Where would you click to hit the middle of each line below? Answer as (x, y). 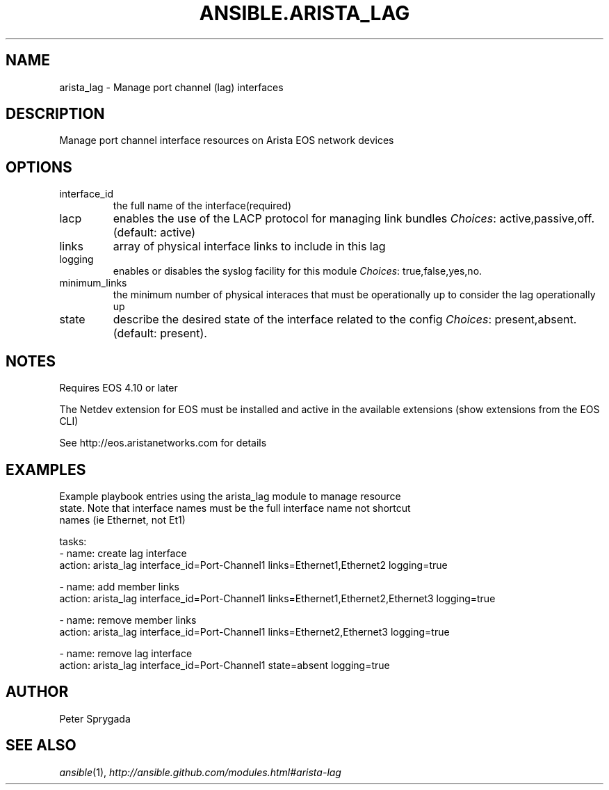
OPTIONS (39, 167)
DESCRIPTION (55, 114)
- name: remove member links (128, 620)
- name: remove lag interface (126, 653)
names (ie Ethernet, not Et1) (122, 519)
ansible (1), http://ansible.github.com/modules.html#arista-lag (200, 772)
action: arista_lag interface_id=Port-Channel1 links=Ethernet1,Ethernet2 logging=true (253, 565)
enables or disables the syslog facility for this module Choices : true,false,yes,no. (298, 271)
